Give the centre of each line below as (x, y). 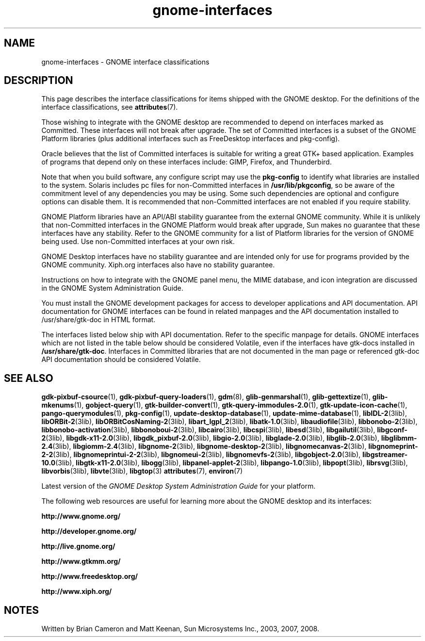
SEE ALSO (29, 378)
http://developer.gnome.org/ (89, 531)
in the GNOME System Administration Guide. (112, 288)
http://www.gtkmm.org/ (81, 561)
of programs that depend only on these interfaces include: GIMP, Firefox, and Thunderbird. (187, 162)
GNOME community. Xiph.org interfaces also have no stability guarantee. (158, 265)
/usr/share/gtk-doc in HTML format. (98, 320)
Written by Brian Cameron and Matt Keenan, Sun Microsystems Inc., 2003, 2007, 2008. (180, 629)
